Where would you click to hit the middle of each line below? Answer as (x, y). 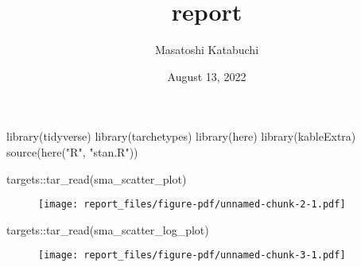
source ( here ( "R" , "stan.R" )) (72, 151)
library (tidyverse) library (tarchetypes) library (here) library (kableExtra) (181, 136)
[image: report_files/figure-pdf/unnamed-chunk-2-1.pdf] (192, 205)
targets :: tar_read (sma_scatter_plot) (97, 178)
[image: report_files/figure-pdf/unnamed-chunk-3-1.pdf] (192, 255)
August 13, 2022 (207, 76)
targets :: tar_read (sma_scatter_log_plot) (108, 229)
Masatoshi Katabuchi (207, 50)
